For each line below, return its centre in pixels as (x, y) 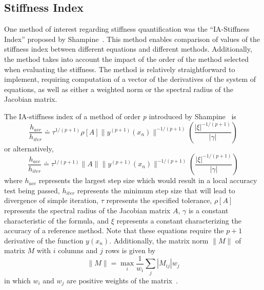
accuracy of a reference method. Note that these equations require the (114, 230)
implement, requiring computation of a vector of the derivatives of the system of (130, 79)
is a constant (208, 210)
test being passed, (32, 190)
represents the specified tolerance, (159, 200)
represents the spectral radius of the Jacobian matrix (87, 210)
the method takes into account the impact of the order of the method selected (126, 59)
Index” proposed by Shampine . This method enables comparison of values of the (132, 39)
